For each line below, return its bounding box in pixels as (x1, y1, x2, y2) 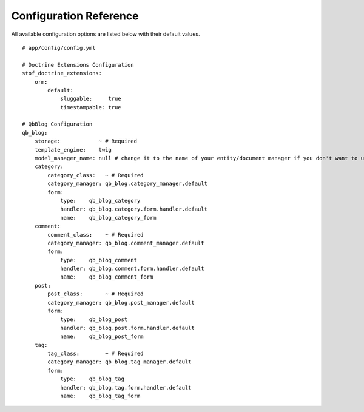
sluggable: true (60, 95, 121, 103)
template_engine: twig (34, 146, 112, 153)
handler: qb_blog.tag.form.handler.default (60, 384, 192, 391)
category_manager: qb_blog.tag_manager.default (47, 359, 192, 365)
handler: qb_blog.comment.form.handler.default (60, 265, 204, 272)
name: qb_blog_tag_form (60, 392, 141, 399)
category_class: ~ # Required (47, 172, 144, 178)
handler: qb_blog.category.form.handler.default (60, 206, 207, 212)
